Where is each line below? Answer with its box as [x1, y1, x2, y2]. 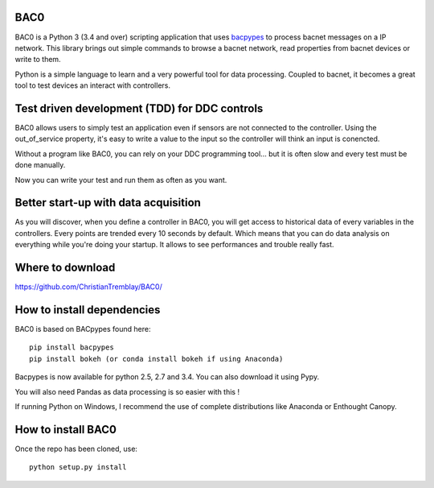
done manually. [14, 160, 66, 170]
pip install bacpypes [29, 343, 114, 352]
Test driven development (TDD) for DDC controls [14, 101, 264, 115]
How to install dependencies [14, 303, 161, 316]
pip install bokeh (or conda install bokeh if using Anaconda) [29, 354, 284, 363]
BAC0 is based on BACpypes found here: [14, 325, 151, 334]
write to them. [14, 55, 61, 64]
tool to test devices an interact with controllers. [14, 81, 170, 90]
